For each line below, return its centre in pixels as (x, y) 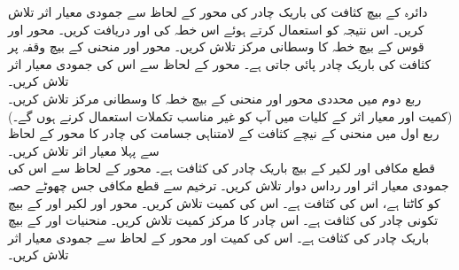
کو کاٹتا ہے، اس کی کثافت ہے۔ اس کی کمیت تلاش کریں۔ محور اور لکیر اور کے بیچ (224, 202)
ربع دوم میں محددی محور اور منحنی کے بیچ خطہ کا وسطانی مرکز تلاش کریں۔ (215, 98)
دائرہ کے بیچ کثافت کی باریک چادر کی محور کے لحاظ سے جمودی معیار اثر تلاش (218, 12)
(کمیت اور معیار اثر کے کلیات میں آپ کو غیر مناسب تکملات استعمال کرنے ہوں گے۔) (230, 116)
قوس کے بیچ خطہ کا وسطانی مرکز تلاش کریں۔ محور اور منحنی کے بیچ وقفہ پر (216, 46)
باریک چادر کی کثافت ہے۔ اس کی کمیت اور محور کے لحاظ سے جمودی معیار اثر (219, 237)
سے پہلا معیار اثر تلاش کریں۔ (84, 150)
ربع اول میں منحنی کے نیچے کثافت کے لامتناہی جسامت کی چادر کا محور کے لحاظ (224, 133)
